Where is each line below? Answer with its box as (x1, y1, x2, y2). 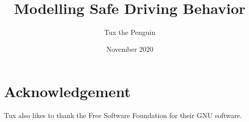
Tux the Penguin (104, 27, 156, 37)
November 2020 (106, 43, 154, 54)
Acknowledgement (4, 81, 131, 102)
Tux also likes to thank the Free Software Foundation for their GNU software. (4, 110, 242, 121)
